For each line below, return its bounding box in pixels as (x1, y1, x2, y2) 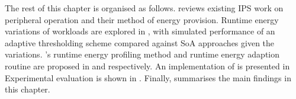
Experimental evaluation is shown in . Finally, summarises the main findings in (5, 71, 291, 84)
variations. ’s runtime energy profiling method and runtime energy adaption (5, 48, 280, 60)
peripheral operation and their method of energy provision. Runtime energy (5, 13, 279, 25)
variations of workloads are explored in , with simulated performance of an (5, 25, 275, 37)
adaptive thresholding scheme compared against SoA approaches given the (5, 36, 275, 49)
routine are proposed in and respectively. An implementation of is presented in (5, 59, 290, 72)
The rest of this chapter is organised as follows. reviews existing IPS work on (5, 2, 284, 14)
